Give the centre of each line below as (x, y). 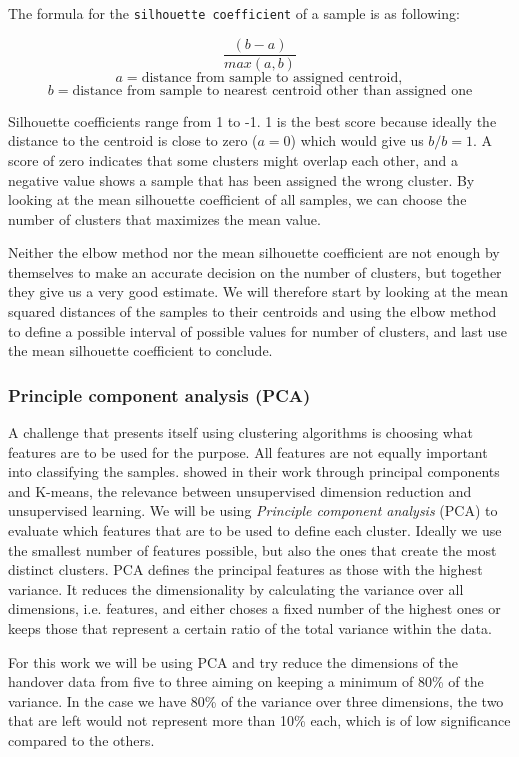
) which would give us (357, 140)
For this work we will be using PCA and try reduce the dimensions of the (233, 661)
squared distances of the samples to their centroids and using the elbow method (252, 311)
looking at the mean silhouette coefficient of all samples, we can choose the (237, 199)
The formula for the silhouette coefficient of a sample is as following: (234, 13)
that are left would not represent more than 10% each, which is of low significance (259, 720)
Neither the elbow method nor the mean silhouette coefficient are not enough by (254, 252)
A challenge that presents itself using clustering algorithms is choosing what (241, 432)
